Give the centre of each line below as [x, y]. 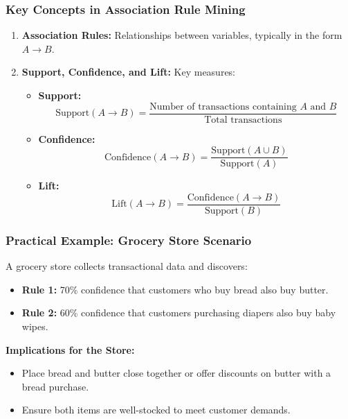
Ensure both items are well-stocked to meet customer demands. [156, 410]
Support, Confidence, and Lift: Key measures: [129, 72]
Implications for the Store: [70, 349]
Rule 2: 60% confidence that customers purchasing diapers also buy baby [179, 313]
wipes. [35, 326]
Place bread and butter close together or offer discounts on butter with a [176, 373]
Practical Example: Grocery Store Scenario [129, 240]
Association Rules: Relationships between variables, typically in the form [182, 35]
